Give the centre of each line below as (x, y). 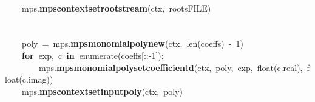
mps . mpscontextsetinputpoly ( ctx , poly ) (102, 91)
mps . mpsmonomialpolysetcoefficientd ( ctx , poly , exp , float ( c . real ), (171, 67)
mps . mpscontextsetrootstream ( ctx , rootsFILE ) (117, 8)
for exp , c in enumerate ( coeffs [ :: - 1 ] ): (93, 55)
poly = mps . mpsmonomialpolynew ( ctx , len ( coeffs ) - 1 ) (133, 43)
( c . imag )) (36, 79)
